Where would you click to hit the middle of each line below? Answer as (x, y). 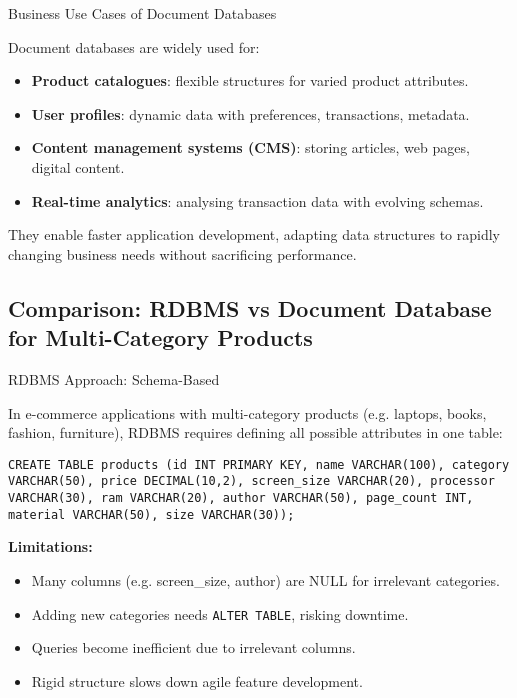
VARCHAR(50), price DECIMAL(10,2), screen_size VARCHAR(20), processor (251, 481)
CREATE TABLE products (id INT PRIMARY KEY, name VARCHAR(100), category (259, 464)
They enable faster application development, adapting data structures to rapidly (254, 234)
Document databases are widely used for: (134, 46)
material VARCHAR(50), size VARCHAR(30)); (151, 514)
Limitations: (50, 546)
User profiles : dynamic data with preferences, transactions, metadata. (250, 113)
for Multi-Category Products (160, 337)
